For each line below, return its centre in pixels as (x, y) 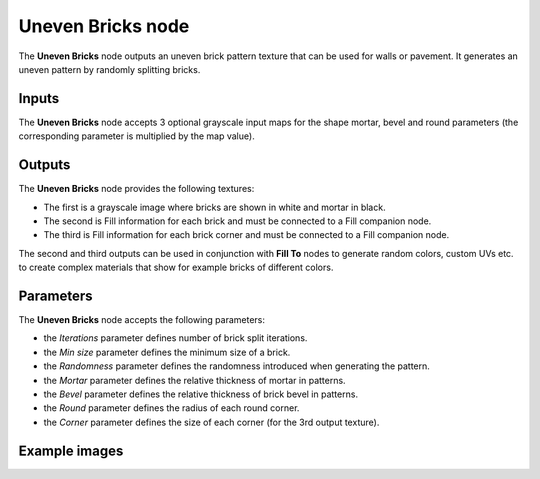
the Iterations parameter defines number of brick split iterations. (175, 338)
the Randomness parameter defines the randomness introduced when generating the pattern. (236, 366)
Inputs (39, 98)
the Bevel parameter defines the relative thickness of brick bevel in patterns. (201, 394)
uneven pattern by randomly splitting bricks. (109, 69)
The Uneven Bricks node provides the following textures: (136, 189)
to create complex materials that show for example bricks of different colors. (176, 267)
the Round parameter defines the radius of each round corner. (171, 408)
